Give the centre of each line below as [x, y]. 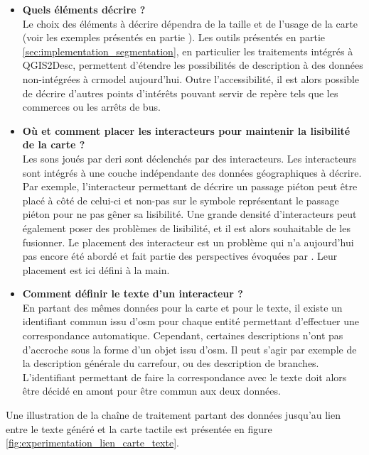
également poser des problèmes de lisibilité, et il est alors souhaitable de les [186, 227]
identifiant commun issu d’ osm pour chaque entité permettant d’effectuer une [191, 321]
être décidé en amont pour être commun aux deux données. [151, 391]
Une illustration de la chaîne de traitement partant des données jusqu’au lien [173, 415]
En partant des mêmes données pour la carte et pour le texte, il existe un [182, 307]
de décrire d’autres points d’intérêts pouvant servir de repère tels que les [180, 93]
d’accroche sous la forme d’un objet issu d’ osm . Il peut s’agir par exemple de [189, 349]
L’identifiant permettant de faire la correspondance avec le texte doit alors [184, 377]
